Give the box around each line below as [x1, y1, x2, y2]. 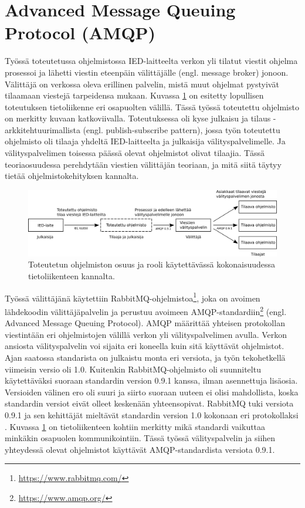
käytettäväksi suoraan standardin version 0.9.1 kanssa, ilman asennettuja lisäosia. [5, 374, 298, 387]
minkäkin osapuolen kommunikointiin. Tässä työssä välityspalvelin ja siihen [5, 432, 276, 444]
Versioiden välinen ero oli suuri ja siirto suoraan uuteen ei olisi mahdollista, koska [5, 385, 299, 398]
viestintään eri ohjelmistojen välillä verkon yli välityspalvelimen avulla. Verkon [5, 328, 287, 340]
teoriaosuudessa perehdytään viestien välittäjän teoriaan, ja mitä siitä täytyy [5, 158, 282, 170]
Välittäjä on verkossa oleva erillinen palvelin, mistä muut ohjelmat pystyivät [5, 77, 279, 90]
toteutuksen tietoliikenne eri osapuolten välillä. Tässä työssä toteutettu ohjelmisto [5, 100, 299, 113]
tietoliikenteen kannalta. [28, 270, 115, 282]
